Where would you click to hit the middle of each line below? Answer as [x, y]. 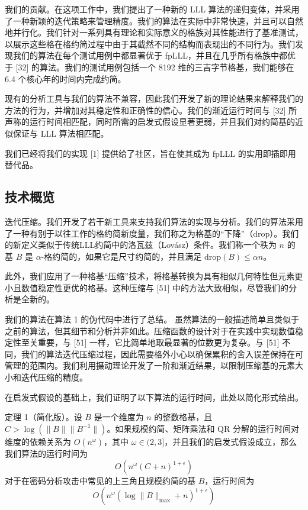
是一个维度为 [119, 417]
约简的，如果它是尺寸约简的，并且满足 [127, 256]
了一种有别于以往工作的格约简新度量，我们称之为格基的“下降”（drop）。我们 [152, 233]
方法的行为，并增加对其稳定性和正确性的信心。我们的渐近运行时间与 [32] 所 [151, 110]
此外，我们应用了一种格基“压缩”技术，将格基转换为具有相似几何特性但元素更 [154, 276]
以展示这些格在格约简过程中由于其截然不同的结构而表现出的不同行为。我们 [150, 43]
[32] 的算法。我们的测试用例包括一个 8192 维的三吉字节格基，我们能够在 [155, 67]
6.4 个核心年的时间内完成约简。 [65, 78]
